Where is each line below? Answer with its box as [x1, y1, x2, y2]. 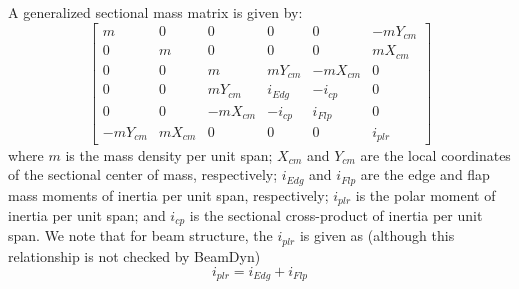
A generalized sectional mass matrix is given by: [8, 2, 303, 22]
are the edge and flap [360, 164, 490, 185]
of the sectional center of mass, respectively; [8, 164, 278, 185]
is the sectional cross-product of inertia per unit [189, 205, 483, 225]
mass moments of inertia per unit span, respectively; [8, 184, 329, 205]
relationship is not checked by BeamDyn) [8, 245, 261, 266]
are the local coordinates [360, 144, 511, 165]
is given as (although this [299, 225, 455, 246]
